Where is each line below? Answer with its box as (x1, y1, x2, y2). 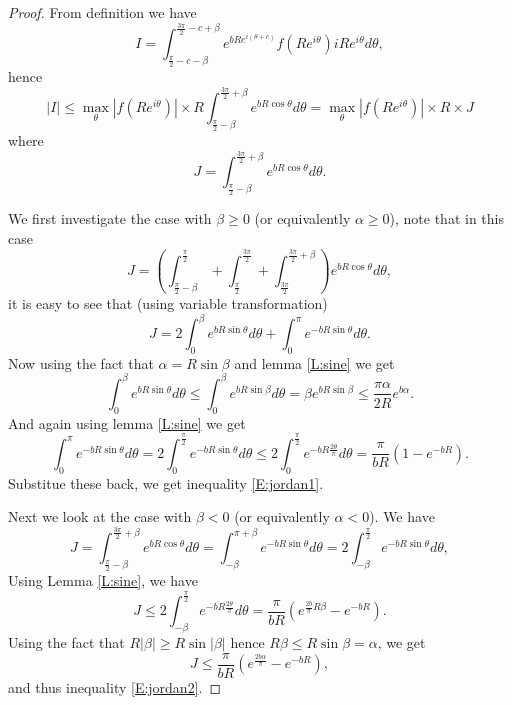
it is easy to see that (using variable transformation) (8, 292, 328, 313)
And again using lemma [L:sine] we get (8, 412, 246, 433)
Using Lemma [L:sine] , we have (8, 570, 198, 591)
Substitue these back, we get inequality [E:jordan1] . (8, 472, 324, 493)
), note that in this (389, 208, 504, 229)
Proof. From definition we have (8, 2, 197, 22)
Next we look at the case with (8, 506, 192, 527)
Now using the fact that (8, 352, 154, 373)
